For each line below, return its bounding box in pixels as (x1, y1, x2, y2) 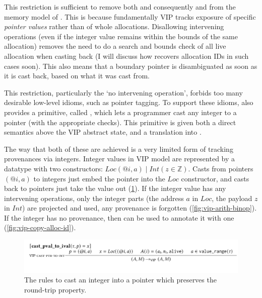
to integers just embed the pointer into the (33, 173, 165, 183)
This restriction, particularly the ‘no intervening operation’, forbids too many (4, 87, 243, 97)
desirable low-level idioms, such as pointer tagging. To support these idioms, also (4, 97, 253, 108)
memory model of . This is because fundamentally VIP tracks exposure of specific (4, 11, 256, 22)
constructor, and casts (181, 173, 249, 183)
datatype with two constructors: (4, 163, 103, 173)
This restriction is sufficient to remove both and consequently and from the (4, 2, 236, 12)
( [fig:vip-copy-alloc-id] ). (4, 222, 76, 233)
